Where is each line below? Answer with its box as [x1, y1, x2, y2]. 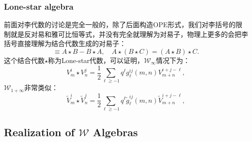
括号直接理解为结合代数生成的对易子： [4, 38, 126, 48]
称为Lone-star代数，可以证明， [48, 55, 144, 65]
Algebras [93, 125, 138, 140]
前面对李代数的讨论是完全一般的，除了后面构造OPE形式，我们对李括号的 [4, 19, 236, 30]
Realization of [4, 125, 75, 140]
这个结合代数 [4, 55, 45, 65]
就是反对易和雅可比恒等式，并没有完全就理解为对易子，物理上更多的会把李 [10, 29, 248, 39]
